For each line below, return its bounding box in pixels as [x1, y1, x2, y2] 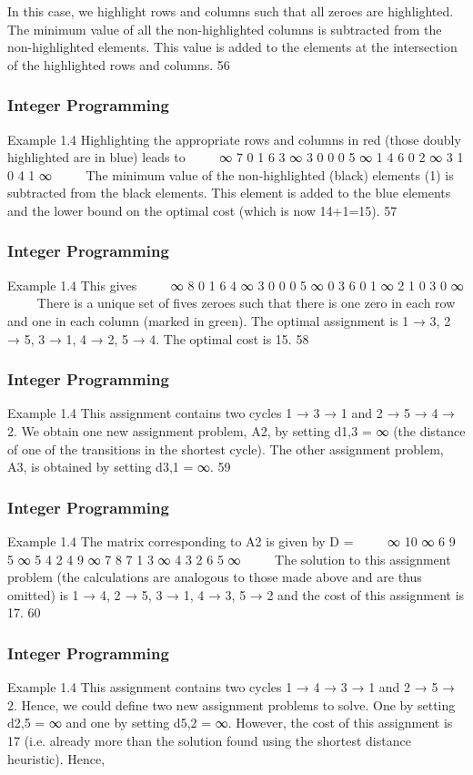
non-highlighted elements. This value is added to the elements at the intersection [7, 37, 458, 56]
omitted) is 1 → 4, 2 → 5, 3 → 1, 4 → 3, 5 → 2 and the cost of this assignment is [7, 585, 465, 604]
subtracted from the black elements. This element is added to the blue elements [7, 183, 451, 202]
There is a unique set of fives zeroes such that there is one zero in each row [36, 293, 456, 312]
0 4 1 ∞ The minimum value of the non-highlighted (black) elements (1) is [7, 165, 454, 184]
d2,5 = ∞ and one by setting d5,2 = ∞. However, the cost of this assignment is [7, 713, 453, 732]
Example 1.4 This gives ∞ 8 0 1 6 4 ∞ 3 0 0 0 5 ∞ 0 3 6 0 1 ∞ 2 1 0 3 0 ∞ [7, 275, 464, 294]
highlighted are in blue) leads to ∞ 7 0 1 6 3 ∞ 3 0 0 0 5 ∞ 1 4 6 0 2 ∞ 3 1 [7, 148, 464, 167]
